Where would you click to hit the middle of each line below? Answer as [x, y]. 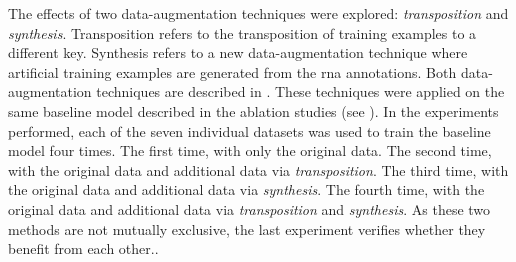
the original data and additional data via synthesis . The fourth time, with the [246, 189]
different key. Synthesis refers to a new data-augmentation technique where [238, 52]
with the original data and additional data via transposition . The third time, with [258, 169]
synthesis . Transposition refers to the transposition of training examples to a [242, 32]
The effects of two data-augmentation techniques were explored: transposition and [258, 13]
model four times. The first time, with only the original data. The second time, [250, 150]
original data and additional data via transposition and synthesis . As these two [249, 208]
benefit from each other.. [83, 248]
